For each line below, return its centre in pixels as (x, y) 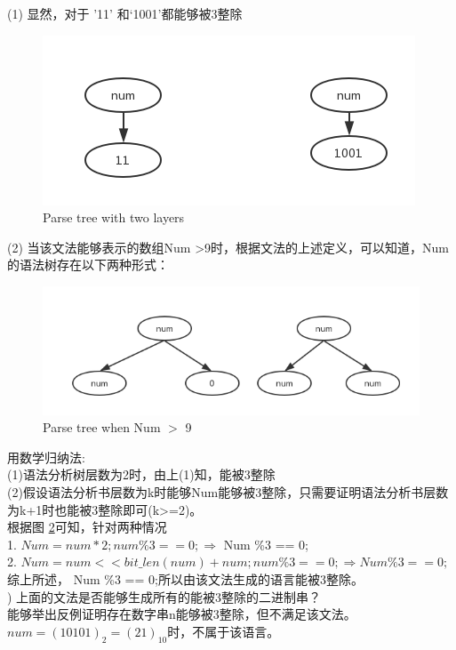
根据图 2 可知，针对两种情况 (87, 527)
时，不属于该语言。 (224, 631)
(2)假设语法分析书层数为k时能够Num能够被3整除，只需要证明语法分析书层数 (228, 491)
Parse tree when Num (102, 427)
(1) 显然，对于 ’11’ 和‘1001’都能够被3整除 (125, 13)
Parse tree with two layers (114, 217)
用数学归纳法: (46, 457)
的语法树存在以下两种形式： (88, 265)
